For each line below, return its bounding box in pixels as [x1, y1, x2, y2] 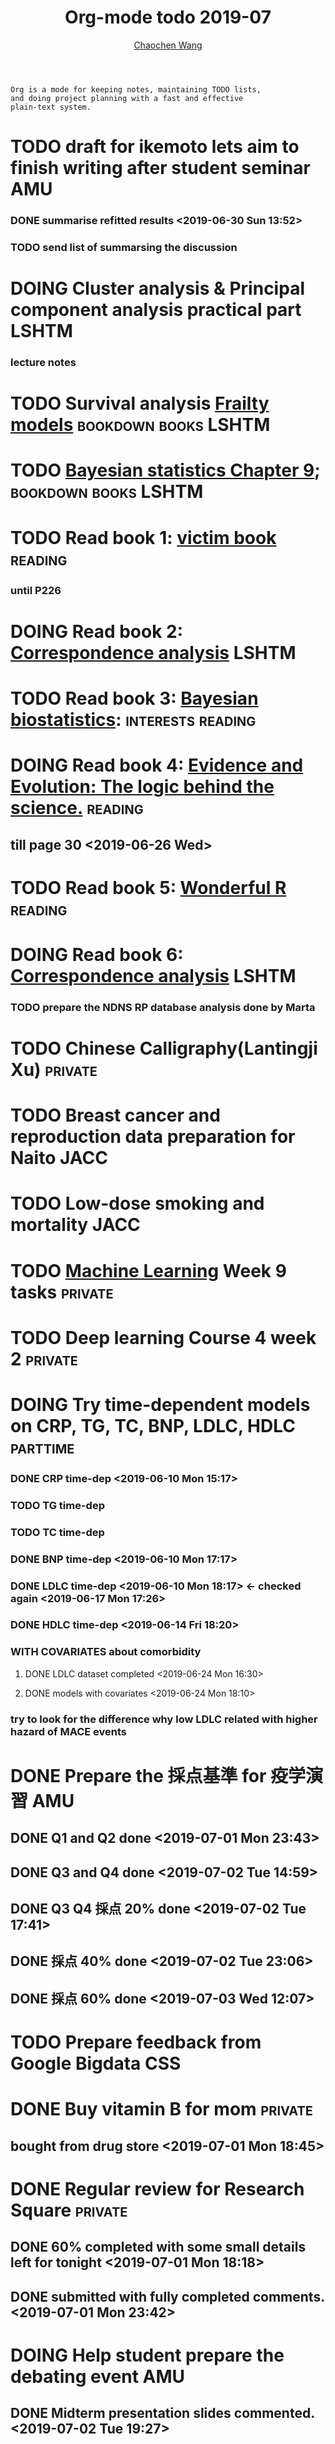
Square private [10, 2199, 128, 2221]
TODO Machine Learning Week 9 [10, 1259, 287, 1282]
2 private [10, 1347, 78, 1370]
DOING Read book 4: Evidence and [10, 754, 304, 777]
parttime [10, 1436, 75, 1458]
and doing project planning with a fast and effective [10, 93, 244, 103]
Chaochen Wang [133, 39, 203, 51]
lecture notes [10, 356, 77, 370]
